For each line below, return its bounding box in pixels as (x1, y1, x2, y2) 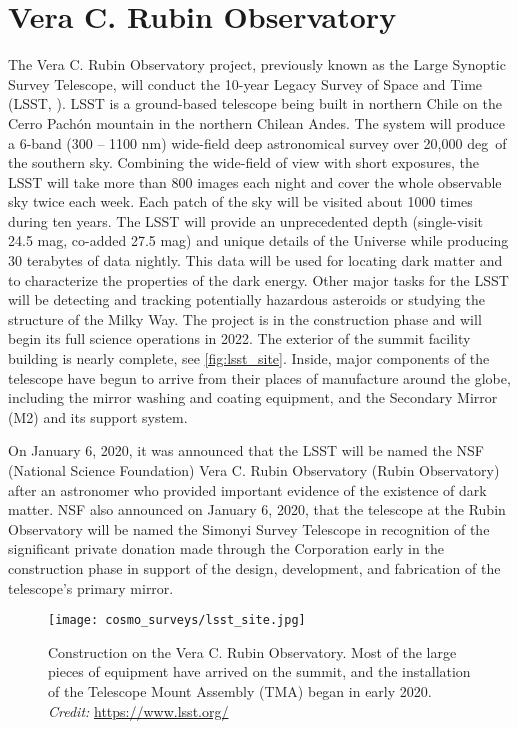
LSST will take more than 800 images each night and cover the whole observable (8, 171, 502, 192)
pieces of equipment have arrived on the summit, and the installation (48, 661, 471, 682)
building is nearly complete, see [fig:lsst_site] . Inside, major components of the (8, 348, 490, 369)
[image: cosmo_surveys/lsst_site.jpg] (48, 613, 306, 628)
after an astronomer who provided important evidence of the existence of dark (8, 479, 487, 500)
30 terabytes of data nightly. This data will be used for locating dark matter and (8, 250, 503, 271)
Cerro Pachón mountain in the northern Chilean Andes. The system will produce (8, 112, 505, 133)
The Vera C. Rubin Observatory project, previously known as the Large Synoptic (8, 54, 506, 75)
